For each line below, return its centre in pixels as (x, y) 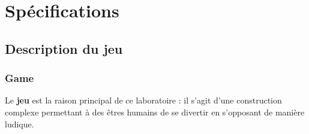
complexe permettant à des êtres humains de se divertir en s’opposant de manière (155, 112)
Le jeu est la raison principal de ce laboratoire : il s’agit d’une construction (143, 100)
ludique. (19, 124)
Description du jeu (64, 48)
